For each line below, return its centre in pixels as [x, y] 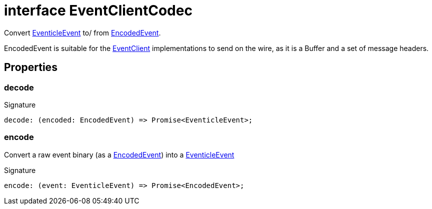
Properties [31, 67]
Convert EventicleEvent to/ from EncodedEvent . [82, 32]
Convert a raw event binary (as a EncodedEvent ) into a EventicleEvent [119, 154]
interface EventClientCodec [98, 10]
